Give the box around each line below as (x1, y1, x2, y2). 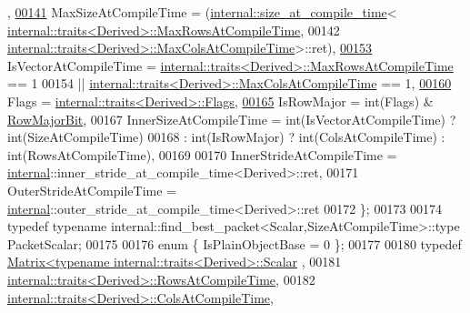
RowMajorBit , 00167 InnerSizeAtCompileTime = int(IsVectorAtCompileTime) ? (7, 109, 456, 128)
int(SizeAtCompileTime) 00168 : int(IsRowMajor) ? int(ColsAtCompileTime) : (7, 127, 445, 146)
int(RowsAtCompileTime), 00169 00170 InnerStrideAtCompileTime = (7, 145, 397, 164)
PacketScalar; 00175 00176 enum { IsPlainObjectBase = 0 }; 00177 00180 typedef (7, 234, 462, 253)
